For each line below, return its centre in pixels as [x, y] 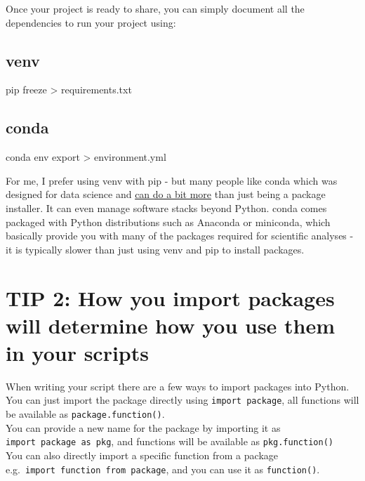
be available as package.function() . [85, 414]
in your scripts [77, 352]
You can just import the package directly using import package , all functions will [182, 400]
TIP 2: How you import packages [170, 297]
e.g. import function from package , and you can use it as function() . [163, 469]
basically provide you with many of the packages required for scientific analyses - [180, 236]
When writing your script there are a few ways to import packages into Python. [178, 386]
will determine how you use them [171, 325]
